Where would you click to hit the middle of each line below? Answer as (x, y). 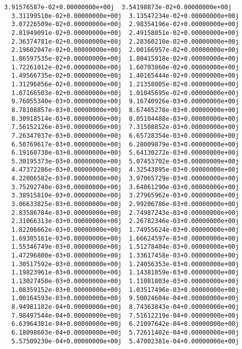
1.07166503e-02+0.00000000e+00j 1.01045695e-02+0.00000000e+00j (125, 93)
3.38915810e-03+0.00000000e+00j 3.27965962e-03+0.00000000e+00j (125, 196)
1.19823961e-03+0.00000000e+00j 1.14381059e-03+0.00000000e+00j (125, 273)
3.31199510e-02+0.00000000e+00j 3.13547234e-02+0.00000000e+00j (125, 16)
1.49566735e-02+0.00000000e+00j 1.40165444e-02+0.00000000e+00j (125, 76)
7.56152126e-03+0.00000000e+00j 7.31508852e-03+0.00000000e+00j (125, 127)
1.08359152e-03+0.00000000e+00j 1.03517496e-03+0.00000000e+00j (125, 290)
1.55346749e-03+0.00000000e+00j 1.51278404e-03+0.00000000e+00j (125, 247)
